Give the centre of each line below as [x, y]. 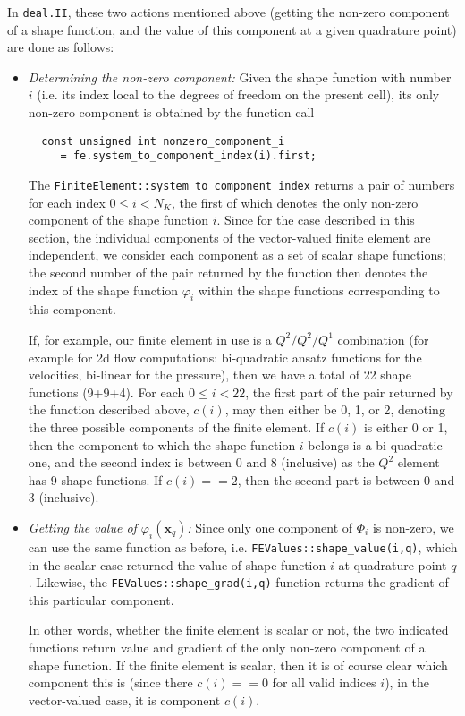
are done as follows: [61, 47]
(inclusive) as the [328, 462]
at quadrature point [393, 564]
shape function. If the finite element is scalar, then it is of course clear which [238, 665]
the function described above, [109, 409]
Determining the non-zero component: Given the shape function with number [240, 77]
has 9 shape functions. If [95, 479]
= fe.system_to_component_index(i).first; [188, 156]
